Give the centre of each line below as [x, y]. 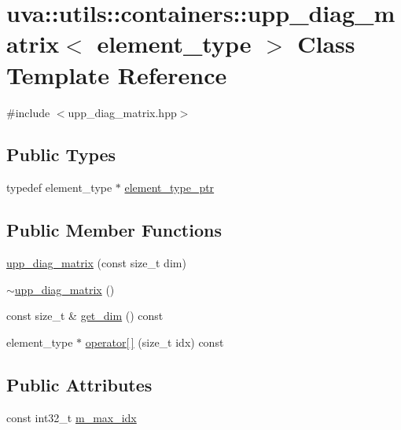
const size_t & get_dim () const [85, 316]
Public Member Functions [114, 230]
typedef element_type [59, 187]
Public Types [61, 154]
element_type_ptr [169, 187]
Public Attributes [79, 384]
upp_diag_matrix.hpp [122, 112]
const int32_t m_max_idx [72, 417]
